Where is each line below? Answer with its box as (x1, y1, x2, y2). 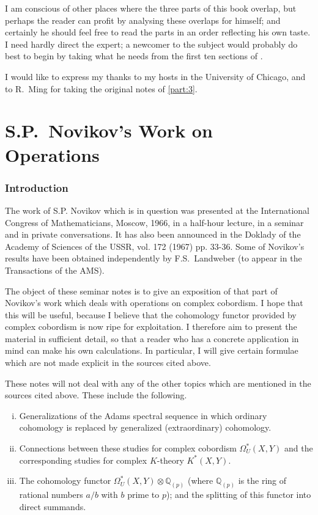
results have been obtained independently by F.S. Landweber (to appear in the (5, 252, 302, 265)
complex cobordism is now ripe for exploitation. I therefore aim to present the (5, 320, 297, 333)
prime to (127, 488, 160, 501)
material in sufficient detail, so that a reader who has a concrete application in (5, 332, 299, 345)
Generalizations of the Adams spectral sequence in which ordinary (19, 409, 267, 422)
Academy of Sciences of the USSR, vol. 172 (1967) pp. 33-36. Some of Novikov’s (5, 239, 305, 252)
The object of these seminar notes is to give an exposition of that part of (5, 284, 278, 297)
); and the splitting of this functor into (166, 488, 311, 501)
